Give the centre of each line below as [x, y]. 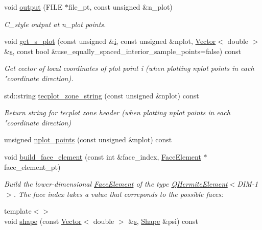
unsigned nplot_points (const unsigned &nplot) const [88, 139]
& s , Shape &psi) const [163, 221]
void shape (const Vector [43, 221]
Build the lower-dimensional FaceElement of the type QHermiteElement [116, 184]
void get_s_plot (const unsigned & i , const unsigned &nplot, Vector [110, 41]
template [18, 211]
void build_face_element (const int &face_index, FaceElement [103, 156]
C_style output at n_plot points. [55, 24]
